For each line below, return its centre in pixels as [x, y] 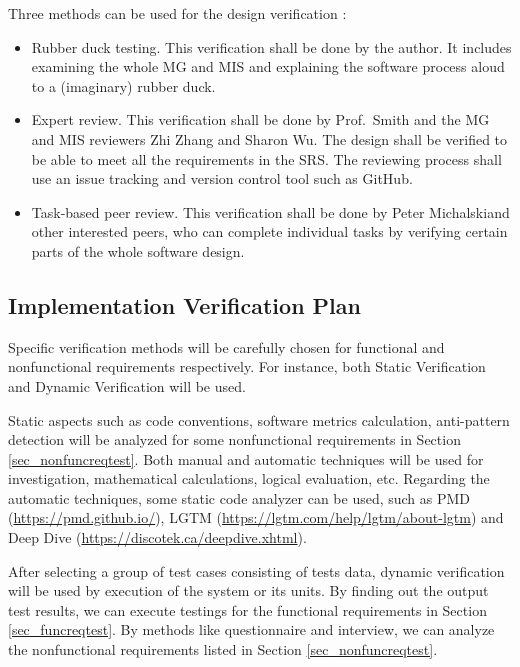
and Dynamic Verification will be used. [127, 385]
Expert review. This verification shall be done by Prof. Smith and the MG [260, 119]
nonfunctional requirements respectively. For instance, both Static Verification [247, 366]
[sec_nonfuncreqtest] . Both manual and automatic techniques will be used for [246, 458]
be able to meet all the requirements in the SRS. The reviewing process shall [266, 158]
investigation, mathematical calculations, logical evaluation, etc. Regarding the [249, 478]
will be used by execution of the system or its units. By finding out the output [248, 590]
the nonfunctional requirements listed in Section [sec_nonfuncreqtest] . [223, 649]
